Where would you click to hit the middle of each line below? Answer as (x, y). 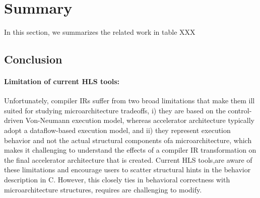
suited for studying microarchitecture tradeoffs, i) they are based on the (115, 110)
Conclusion (33, 59)
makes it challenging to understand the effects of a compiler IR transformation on (130, 150)
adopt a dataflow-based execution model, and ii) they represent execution (117, 130)
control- (240, 110)
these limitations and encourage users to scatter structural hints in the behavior (127, 170)
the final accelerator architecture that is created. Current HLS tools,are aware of (128, 159)
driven (14, 120)
